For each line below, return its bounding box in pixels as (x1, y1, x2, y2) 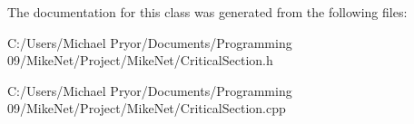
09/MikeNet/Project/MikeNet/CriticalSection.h (7, 51, 273, 70)
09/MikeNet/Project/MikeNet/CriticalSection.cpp (7, 99, 286, 118)
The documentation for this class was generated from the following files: (7, 3, 408, 21)
